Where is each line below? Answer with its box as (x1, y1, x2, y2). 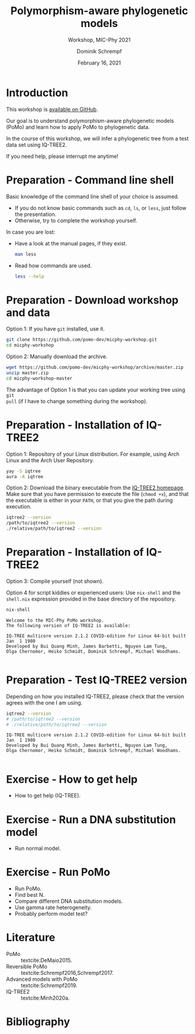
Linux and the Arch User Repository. (6, 456, 95, 463)
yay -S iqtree (6, 468, 41, 474)
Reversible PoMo (6, 963, 47, 970)
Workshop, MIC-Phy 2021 (67, 36, 131, 43)
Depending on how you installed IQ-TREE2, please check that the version (6, 693, 184, 700)
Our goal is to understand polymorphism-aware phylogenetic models (6, 117, 174, 124)
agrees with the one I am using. (6, 699, 83, 706)
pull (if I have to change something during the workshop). (6, 397, 148, 404)
